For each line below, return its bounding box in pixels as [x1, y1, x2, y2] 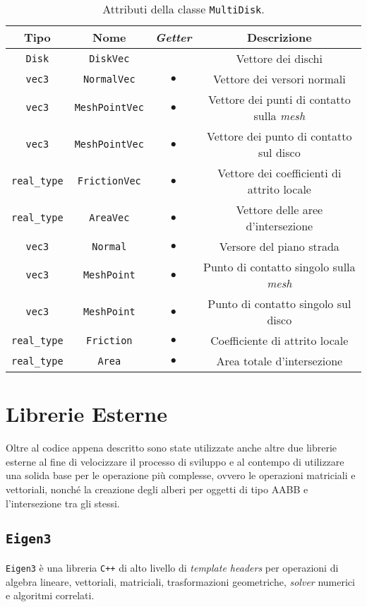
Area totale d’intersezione [216, 353, 343, 369]
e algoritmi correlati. [6, 588, 95, 603]
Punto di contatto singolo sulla [203, 259, 356, 275]
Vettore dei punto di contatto [207, 128, 352, 144]
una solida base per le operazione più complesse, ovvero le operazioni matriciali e [6, 468, 356, 483]
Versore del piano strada [219, 238, 339, 254]
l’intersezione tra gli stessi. [6, 495, 120, 510]
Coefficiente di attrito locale [210, 332, 349, 348]
